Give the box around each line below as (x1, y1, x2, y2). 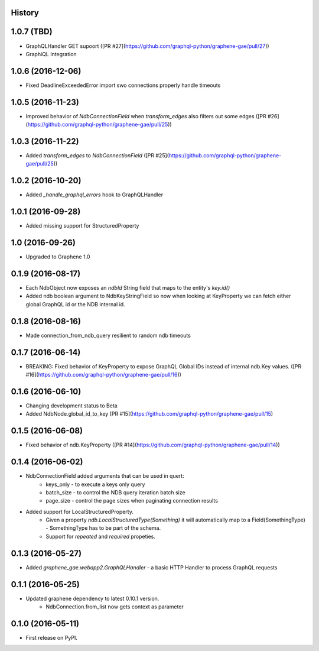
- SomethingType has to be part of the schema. (45, 524, 161, 532)
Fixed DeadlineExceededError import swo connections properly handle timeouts (25, 82, 221, 89)
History (11, 8, 40, 18)
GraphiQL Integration (25, 50, 77, 57)
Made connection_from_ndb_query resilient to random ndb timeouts (25, 332, 191, 339)
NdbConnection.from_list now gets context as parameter (45, 603, 184, 610)
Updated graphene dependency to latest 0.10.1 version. (25, 595, 159, 602)
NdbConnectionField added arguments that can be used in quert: (25, 472, 184, 480)
